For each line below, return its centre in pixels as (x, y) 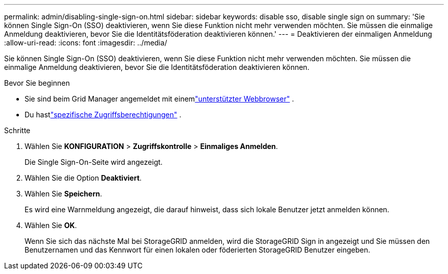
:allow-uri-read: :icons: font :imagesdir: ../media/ (86, 43)
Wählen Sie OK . (51, 225)
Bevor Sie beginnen (37, 83)
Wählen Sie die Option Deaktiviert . (83, 178)
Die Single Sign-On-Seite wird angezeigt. (94, 162)
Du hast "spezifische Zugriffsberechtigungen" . (103, 115)
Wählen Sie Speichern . (63, 194)
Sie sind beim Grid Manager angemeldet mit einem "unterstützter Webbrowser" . (159, 99)
